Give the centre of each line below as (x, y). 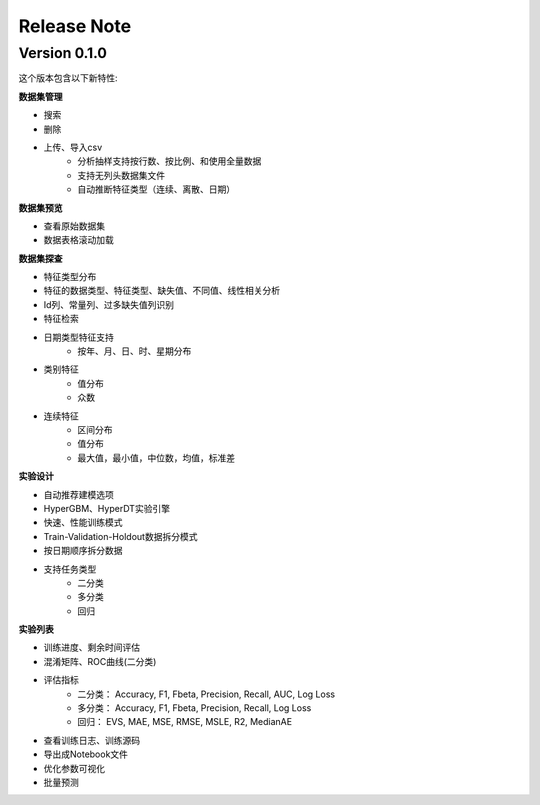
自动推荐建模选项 (78, 494)
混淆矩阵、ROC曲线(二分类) (100, 661)
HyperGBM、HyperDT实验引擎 (106, 508)
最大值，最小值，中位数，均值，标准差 (156, 457)
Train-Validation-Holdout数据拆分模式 (120, 536)
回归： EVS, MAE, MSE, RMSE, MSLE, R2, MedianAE (185, 722)
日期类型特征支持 (78, 337)
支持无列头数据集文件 (121, 175)
